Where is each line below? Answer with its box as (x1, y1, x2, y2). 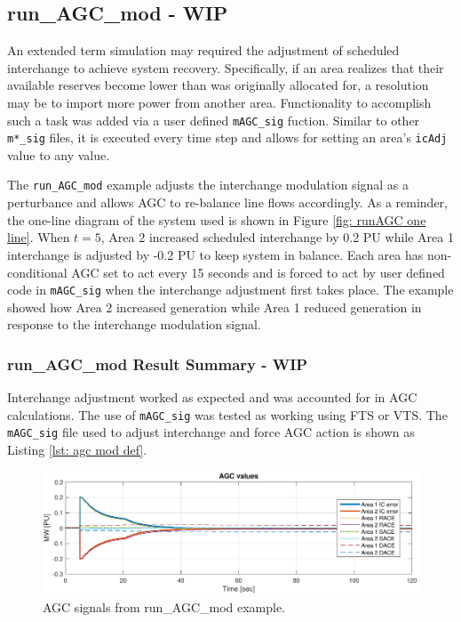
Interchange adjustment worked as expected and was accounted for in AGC (7, 388, 417, 407)
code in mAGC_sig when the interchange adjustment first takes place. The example (7, 280, 454, 299)
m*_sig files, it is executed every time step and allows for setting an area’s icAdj (7, 128, 448, 147)
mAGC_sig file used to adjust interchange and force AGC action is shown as (7, 423, 415, 441)
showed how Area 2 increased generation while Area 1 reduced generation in (7, 297, 422, 316)
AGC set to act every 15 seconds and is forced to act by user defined (71, 263, 445, 281)
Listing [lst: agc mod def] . (7, 440, 147, 459)
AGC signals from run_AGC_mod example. (43, 597, 286, 616)
